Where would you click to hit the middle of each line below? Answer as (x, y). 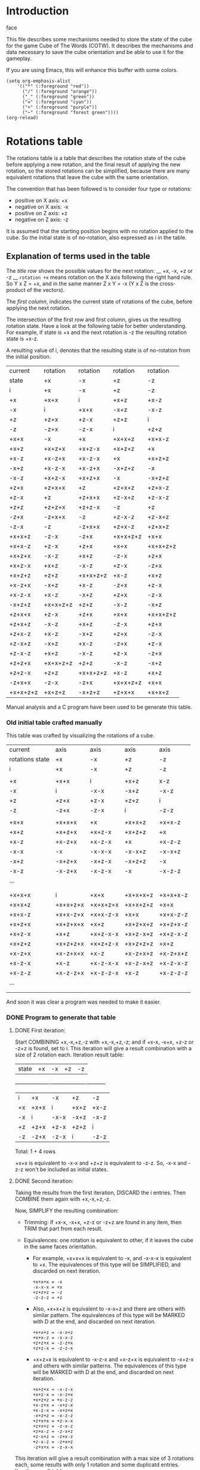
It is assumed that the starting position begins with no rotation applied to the (100, 231)
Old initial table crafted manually (54, 722)
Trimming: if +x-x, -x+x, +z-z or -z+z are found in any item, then (103, 1222)
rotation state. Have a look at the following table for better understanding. (96, 326)
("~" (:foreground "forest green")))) (70, 112)
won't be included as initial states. (67, 1170)
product (16, 290)
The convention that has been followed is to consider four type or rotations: (99, 189)
